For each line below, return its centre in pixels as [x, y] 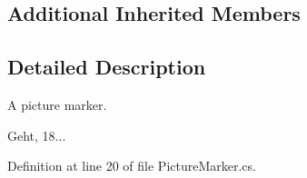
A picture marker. [57, 104]
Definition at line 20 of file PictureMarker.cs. [132, 166]
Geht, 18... [37, 135]
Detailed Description [107, 67]
